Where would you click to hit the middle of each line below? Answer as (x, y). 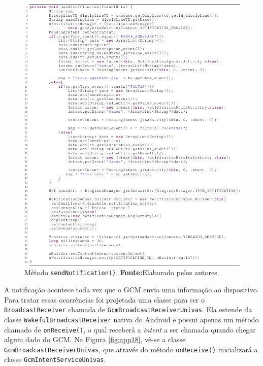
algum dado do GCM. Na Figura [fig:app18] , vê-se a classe (95, 339)
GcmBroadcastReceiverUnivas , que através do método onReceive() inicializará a (131, 349)
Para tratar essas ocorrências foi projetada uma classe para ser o (104, 299)
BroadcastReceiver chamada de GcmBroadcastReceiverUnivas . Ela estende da (128, 309)
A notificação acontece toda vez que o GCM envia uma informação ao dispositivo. (131, 290)
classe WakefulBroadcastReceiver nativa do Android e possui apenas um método (131, 319)
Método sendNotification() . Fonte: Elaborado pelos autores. (122, 272)
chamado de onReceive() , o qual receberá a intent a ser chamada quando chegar (130, 329)
